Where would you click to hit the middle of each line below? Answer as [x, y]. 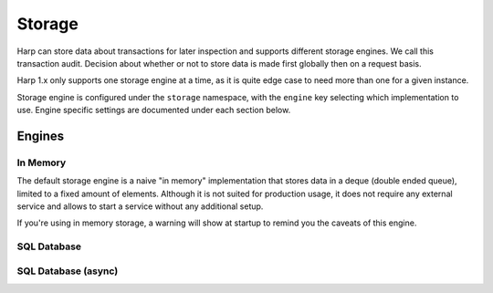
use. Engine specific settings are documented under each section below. [154, 110]
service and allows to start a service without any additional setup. [140, 206]
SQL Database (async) [68, 271]
